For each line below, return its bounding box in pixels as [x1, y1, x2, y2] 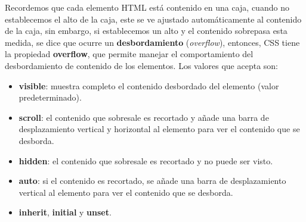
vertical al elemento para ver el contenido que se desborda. [18, 186, 233, 198]
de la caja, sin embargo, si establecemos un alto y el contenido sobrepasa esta [5, 24, 288, 37]
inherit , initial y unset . [18, 206, 112, 218]
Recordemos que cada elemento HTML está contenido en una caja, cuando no [5, 1, 289, 13]
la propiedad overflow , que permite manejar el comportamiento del [5, 48, 254, 60]
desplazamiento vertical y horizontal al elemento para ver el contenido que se [18, 123, 300, 135]
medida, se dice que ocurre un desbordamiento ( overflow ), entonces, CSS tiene [5, 36, 300, 48]
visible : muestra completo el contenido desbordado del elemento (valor [18, 79, 279, 92]
